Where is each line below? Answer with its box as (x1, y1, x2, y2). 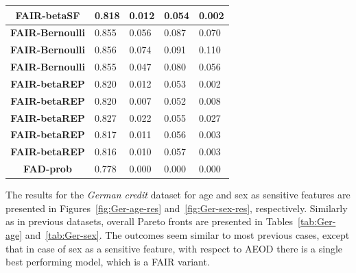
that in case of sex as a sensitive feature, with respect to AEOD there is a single (5, 241, 343, 255)
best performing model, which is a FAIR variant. (5, 255, 210, 269)
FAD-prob (23, 161, 72, 176)
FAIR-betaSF (15, 8, 80, 22)
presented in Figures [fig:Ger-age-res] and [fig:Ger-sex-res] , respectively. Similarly (5, 200, 348, 215)
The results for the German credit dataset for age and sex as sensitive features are (5, 187, 351, 202)
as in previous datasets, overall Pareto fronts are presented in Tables (5, 214, 294, 229)
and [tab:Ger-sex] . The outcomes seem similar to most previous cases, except (25, 227, 350, 242)
